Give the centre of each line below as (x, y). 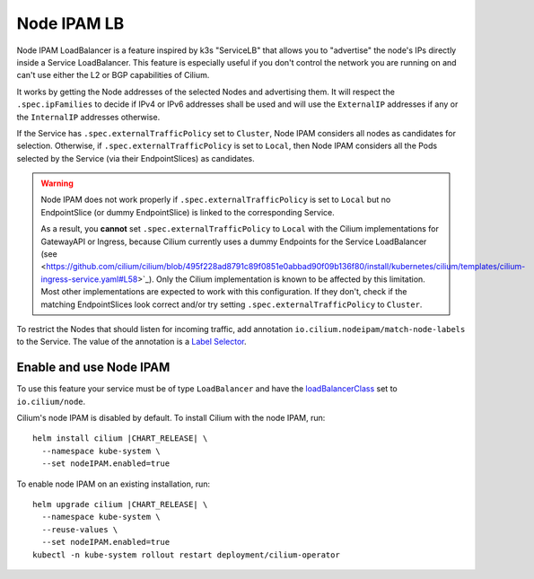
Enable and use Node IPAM (93, 368)
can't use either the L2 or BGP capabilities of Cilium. (113, 75)
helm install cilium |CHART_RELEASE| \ (120, 439)
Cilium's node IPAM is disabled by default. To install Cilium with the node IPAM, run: (171, 418)
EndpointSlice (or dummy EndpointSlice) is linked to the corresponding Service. (188, 212)
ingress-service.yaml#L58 (89, 279)
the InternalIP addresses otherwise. (88, 117)
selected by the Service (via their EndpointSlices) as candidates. (136, 158)
